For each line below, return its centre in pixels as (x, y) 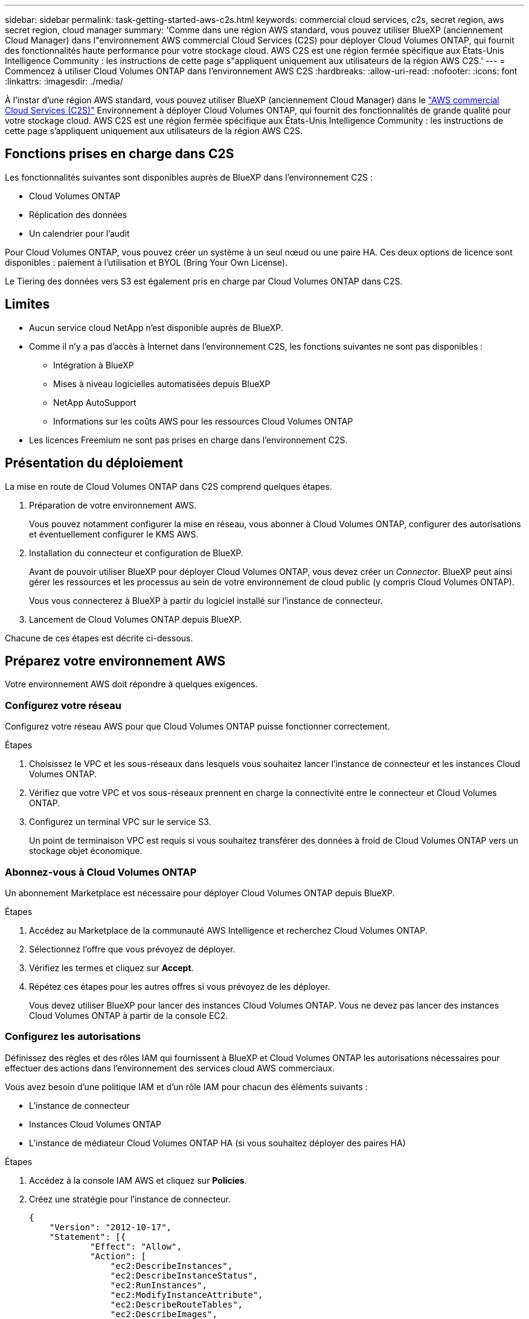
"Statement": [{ (88, 1237)
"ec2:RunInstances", (159, 1285)
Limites (27, 304)
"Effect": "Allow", (136, 1246)
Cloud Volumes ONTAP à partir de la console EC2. (129, 1015)
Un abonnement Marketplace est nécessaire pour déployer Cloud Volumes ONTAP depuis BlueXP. (200, 893)
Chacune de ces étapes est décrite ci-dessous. (99, 638)
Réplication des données (78, 214)
